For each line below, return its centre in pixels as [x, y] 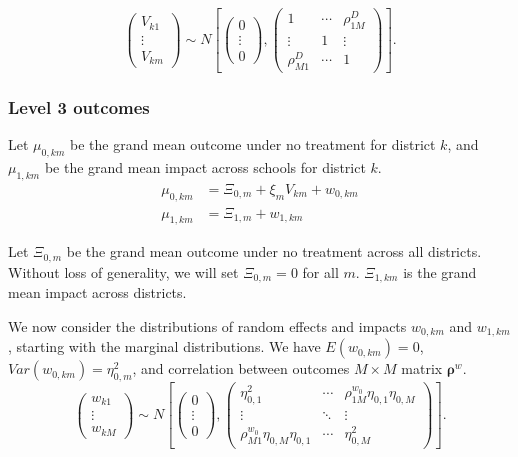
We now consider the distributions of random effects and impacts [207, 325]
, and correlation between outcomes [241, 368]
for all [320, 271]
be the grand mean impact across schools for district [205, 166]
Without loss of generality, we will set [123, 271]
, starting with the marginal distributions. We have [164, 346]
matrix [422, 368]
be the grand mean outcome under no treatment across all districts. [274, 251]
